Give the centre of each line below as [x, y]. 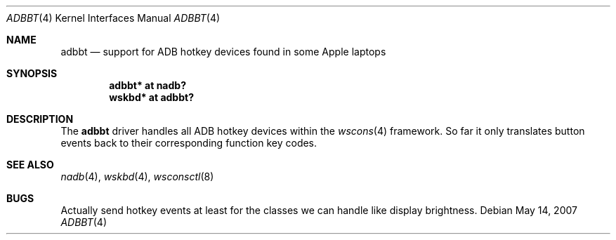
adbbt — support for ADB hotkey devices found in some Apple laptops [223, 52]
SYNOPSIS [32, 73]
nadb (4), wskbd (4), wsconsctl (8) [137, 176]
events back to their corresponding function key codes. [189, 143]
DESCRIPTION [40, 119]
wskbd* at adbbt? [151, 97]
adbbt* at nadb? [148, 85]
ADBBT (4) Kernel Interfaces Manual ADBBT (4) [113, 18]
